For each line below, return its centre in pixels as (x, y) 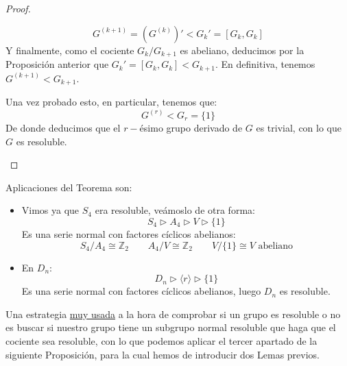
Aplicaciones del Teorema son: (69, 187)
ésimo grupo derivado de (191, 127)
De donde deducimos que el (63, 127)
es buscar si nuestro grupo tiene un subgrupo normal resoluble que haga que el (171, 327)
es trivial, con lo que (299, 127)
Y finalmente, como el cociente (70, 50)
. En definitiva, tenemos (265, 64)
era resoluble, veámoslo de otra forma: (175, 210)
